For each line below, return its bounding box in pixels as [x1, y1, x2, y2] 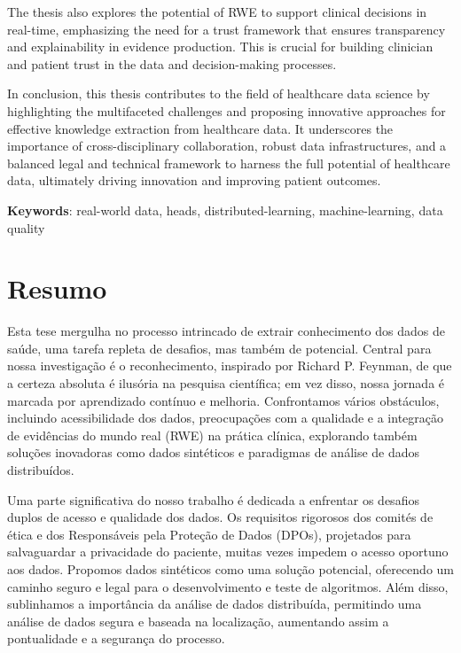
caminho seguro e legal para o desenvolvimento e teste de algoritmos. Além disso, [7, 577, 449, 595]
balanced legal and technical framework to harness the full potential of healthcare [7, 153, 450, 172]
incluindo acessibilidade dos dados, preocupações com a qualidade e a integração [7, 408, 444, 427]
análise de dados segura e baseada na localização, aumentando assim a [7, 611, 389, 630]
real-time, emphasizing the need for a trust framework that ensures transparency [7, 19, 446, 38]
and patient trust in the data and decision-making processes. [7, 54, 337, 73]
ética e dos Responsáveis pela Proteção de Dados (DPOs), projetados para [7, 525, 411, 543]
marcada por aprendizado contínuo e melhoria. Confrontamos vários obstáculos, [7, 391, 440, 409]
